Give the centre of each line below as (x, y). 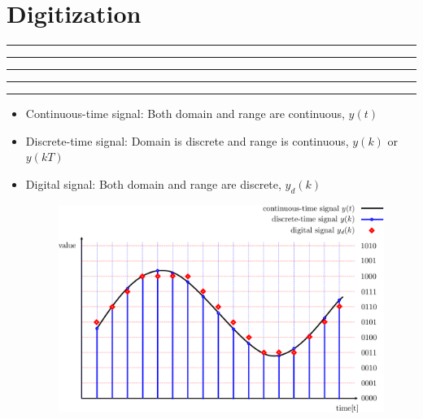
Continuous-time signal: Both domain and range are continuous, (185, 113)
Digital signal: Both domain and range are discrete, (153, 183)
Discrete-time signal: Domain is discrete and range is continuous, (187, 140)
